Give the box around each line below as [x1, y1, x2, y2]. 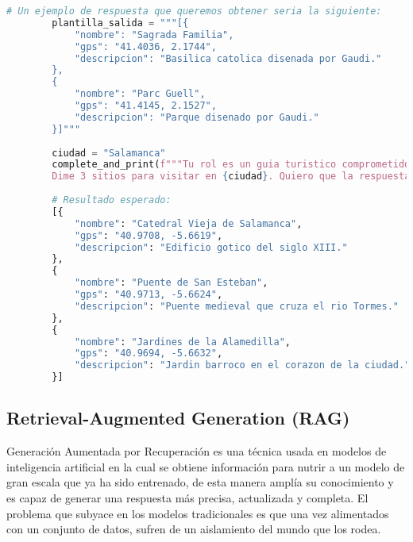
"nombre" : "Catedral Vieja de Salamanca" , [74, 217, 303, 229]
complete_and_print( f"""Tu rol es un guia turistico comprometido [52, 159, 411, 171]
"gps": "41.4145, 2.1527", [74, 100, 217, 111]
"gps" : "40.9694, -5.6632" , [74, 348, 223, 359]
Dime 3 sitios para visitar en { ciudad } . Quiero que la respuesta [52, 171, 411, 183]
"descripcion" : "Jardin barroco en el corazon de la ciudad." [74, 359, 411, 371]
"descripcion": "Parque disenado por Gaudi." [74, 111, 319, 123]
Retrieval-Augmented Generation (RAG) [6, 406, 350, 430]
